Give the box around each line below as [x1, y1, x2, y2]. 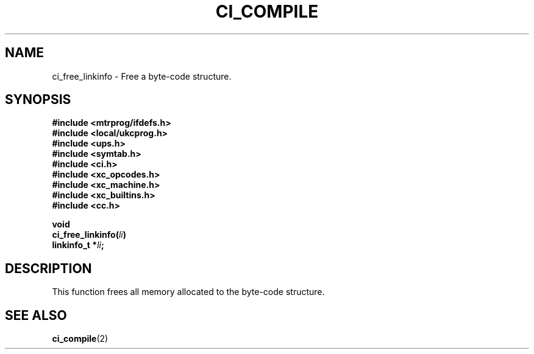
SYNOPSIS [5, 92, 71, 108]
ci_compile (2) [52, 333, 109, 344]
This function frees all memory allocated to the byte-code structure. [52, 286, 325, 297]
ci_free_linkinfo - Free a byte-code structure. [52, 71, 232, 82]
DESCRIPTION [5, 260, 92, 276]
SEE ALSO [5, 307, 67, 323]
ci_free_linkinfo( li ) [52, 229, 126, 240]
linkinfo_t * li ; [52, 240, 104, 251]
